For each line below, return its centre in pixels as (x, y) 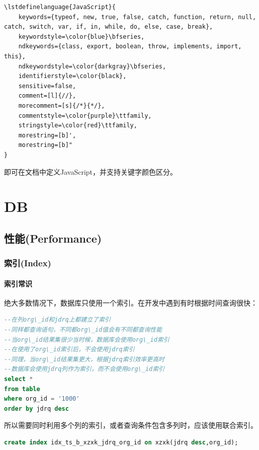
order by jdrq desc (36, 408)
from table (22, 389)
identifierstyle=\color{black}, (72, 76)
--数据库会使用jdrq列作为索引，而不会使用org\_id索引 (84, 369)
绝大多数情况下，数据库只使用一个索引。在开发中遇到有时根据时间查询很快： (131, 302)
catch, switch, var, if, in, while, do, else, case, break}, (109, 27)
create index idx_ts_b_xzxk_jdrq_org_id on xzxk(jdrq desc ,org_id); (121, 443)
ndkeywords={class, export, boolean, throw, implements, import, (130, 47)
